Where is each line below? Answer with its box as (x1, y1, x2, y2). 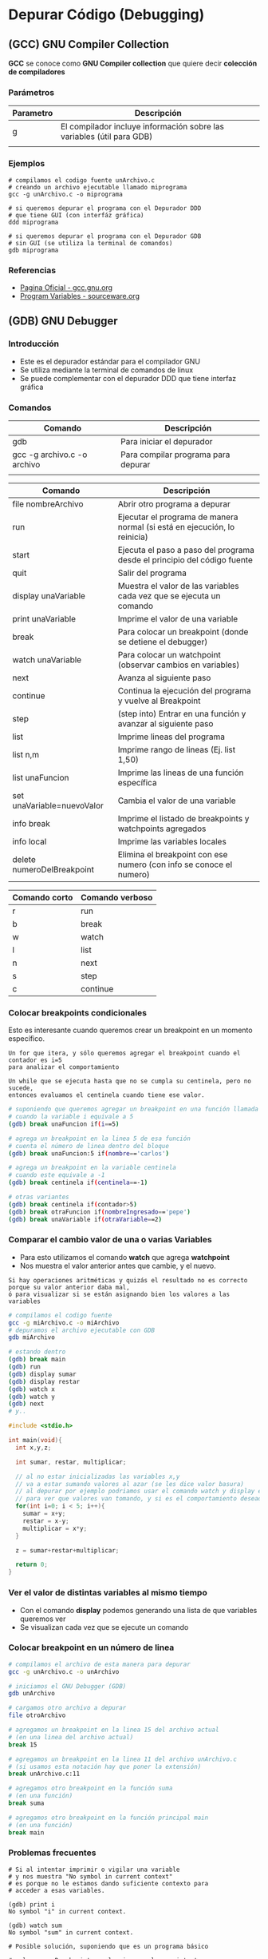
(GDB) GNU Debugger (8, 314, 118, 328)
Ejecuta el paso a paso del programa (117, 544, 255, 555)
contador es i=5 (8, 1056, 62, 1064)
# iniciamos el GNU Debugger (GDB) (8, 1682, 127, 1691)
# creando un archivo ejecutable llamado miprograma (8, 183, 187, 191)
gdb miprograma (8, 246, 59, 254)
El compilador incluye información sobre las (60, 121, 225, 133)
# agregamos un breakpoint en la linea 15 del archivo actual (8, 1726, 219, 1734)
